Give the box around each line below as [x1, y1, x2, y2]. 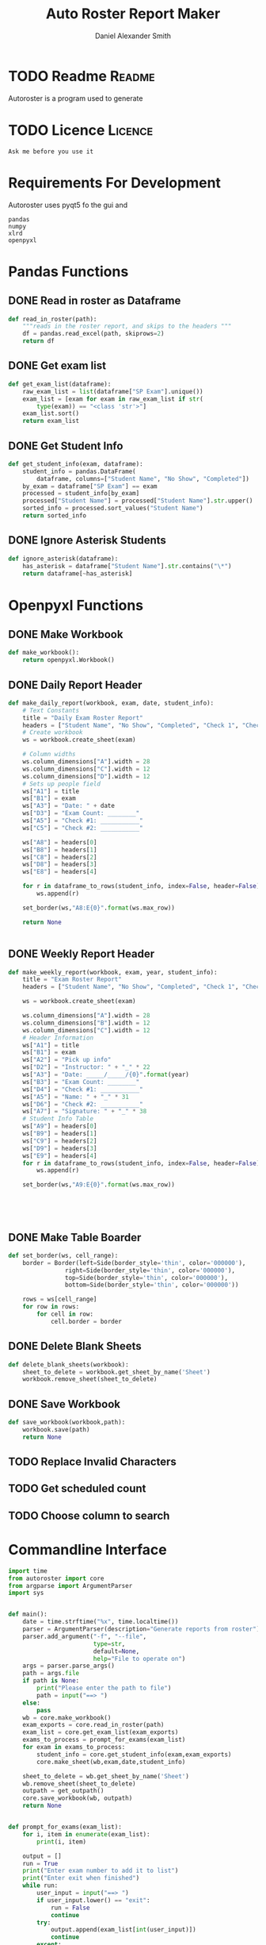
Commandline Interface [8, 1541, 168, 1559]
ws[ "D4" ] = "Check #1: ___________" [22, 1085, 144, 1094]
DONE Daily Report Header [8, 678, 142, 691]
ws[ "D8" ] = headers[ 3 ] [22, 860, 97, 869]
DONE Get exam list [8, 359, 107, 373]
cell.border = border [50, 1317, 123, 1325]
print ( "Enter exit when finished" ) [22, 1874, 140, 1882]
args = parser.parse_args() [22, 1662, 115, 1670]
